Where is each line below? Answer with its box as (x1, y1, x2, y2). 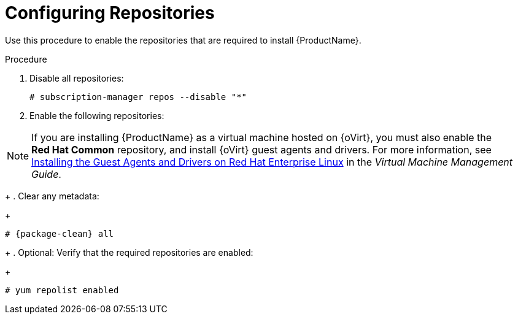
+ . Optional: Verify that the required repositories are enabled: (5, 247, 253, 258)
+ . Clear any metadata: (5, 190, 99, 201)
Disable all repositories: (29, 72, 124, 83)
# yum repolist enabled (5, 285, 119, 295)
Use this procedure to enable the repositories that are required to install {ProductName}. (5, 34, 361, 45)
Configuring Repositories (5, 2, 215, 23)
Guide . (31, 167, 61, 180)
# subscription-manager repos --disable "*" (29, 91, 247, 102)
